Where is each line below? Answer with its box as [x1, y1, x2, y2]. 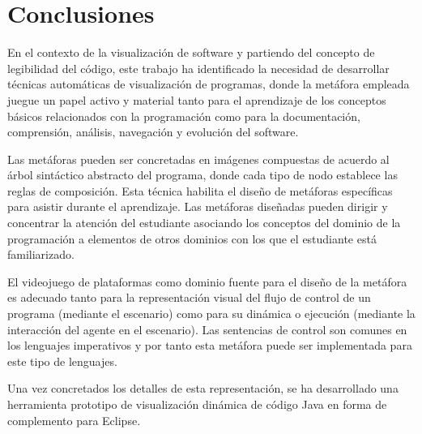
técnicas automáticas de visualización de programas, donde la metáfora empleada [7, 75, 410, 92]
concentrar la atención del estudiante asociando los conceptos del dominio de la [7, 214, 401, 231]
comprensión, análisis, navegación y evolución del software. [7, 123, 299, 140]
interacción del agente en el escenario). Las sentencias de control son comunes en [7, 320, 407, 337]
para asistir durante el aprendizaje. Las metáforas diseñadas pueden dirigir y [7, 198, 388, 215]
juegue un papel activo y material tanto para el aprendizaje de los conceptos [7, 91, 386, 108]
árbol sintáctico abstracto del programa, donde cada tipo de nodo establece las [7, 166, 398, 183]
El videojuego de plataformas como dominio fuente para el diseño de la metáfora [7, 273, 407, 290]
